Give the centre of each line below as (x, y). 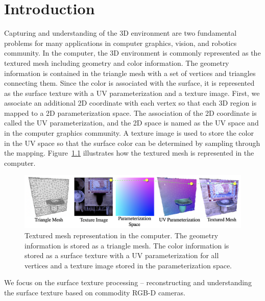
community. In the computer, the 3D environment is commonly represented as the (132, 53)
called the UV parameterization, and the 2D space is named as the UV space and (131, 123)
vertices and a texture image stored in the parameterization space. (128, 265)
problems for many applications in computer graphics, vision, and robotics (121, 43)
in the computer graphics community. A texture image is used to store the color (129, 133)
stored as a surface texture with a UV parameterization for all (122, 255)
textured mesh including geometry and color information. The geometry (117, 62)
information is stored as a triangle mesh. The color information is (127, 245)
